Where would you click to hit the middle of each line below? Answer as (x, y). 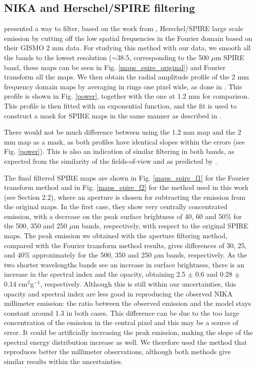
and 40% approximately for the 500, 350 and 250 (78, 255)
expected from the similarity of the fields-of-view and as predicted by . (111, 161)
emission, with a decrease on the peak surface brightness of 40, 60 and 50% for (123, 216)
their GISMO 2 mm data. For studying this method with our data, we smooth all (128, 48)
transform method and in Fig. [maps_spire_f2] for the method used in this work (126, 187)
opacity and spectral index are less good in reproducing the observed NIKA (118, 293)
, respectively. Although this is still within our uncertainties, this (138, 284)
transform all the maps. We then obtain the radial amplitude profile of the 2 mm (127, 77)
